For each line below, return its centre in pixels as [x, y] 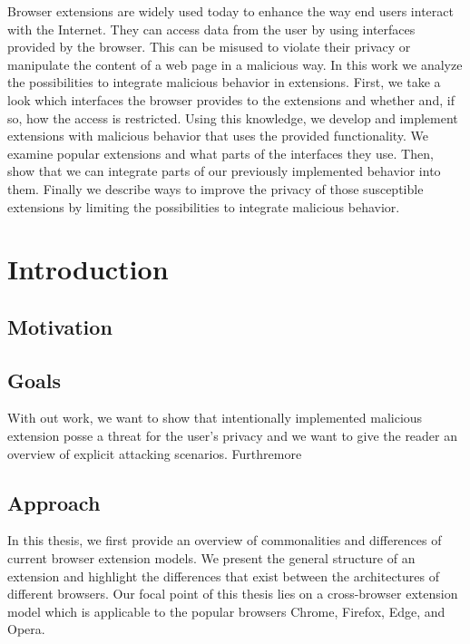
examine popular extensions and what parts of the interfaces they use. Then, [220, 153]
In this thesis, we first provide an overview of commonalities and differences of [225, 540]
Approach [54, 502]
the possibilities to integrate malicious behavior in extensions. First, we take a [224, 82]
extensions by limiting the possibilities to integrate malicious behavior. [204, 206]
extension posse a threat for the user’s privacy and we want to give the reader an [233, 436]
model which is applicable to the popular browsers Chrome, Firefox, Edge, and [226, 611]
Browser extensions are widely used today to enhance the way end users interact [230, 11]
